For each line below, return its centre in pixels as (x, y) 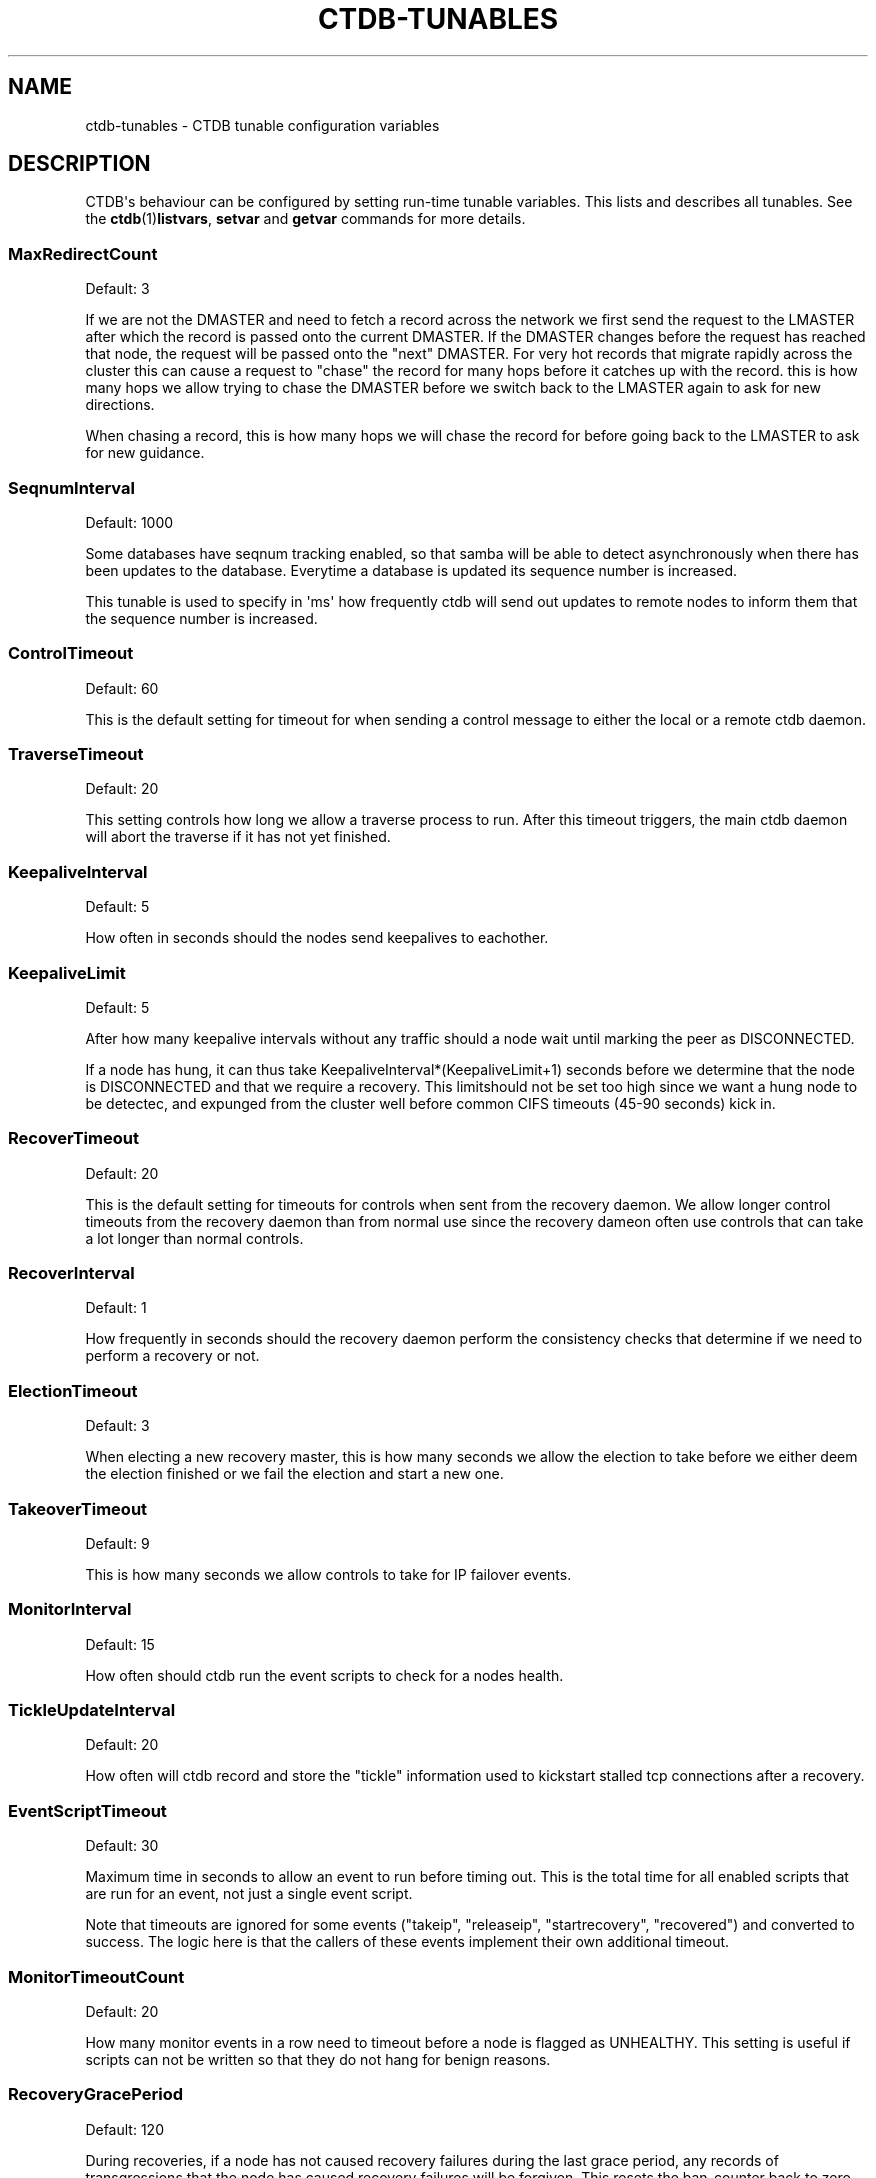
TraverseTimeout (76, 754)
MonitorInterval (70, 1609)
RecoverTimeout (73, 1138)
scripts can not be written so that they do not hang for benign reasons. (318, 2059)
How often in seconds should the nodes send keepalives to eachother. (317, 938)
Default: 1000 (129, 522)
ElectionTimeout (73, 1390)
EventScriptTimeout (87, 1810)
